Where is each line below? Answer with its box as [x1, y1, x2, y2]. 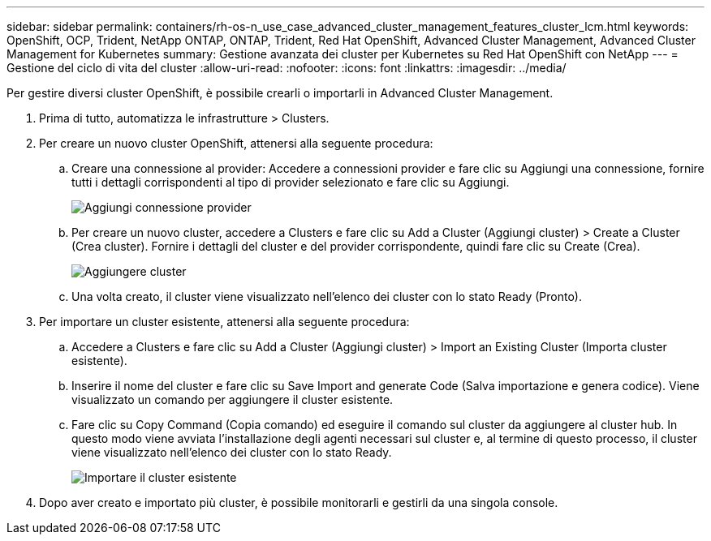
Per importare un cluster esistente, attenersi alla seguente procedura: [39, 315, 410, 328]
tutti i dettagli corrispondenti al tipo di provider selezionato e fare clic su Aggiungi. [71, 175, 510, 189]
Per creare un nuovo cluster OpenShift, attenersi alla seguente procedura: [39, 136, 433, 150]
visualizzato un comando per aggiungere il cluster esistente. [71, 393, 394, 406]
